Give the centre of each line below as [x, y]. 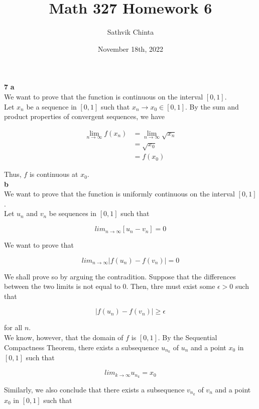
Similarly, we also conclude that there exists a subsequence [94, 389]
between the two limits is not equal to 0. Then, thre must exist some [110, 286]
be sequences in [73, 213]
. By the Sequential [187, 337]
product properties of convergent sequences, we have [85, 116]
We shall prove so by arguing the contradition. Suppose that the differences [120, 276]
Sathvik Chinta [131, 32]
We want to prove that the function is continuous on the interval [104, 96]
